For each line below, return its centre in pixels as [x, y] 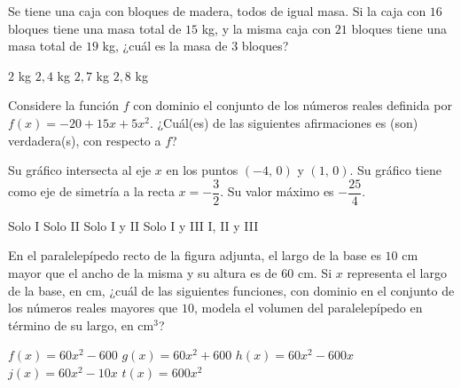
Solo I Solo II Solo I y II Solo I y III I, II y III [133, 225]
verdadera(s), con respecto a [85, 140]
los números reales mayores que [93, 308]
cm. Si [315, 273]
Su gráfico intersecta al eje [80, 170]
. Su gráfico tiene [395, 170]
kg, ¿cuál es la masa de [165, 46]
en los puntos [202, 170]
